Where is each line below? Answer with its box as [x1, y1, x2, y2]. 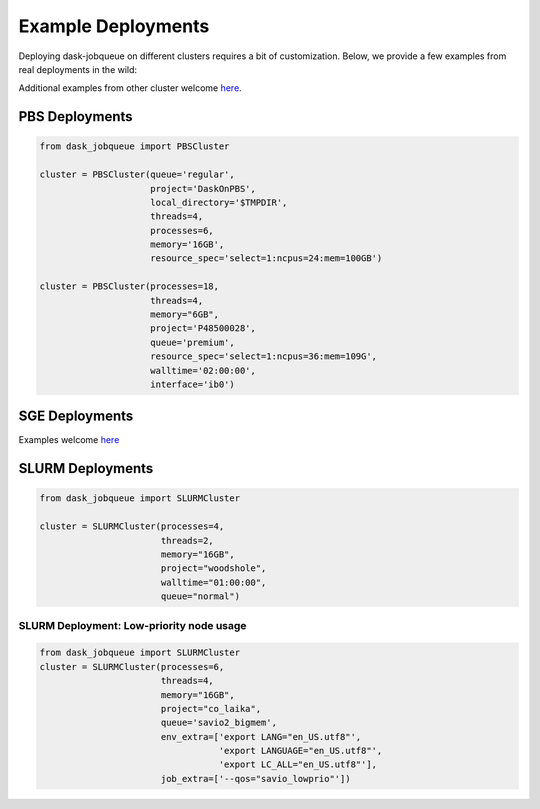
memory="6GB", [150, 309, 220, 320]
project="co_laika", [160, 703, 262, 714]
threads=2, [160, 535, 214, 546]
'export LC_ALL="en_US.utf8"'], [218, 759, 378, 770]
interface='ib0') [150, 378, 235, 390]
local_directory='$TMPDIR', [150, 196, 288, 208]
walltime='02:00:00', [150, 365, 257, 376]
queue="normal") [160, 591, 240, 602]
